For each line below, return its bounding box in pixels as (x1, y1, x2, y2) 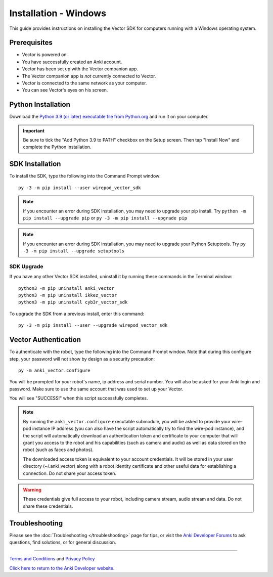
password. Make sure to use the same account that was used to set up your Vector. (9, 386, 184, 392)
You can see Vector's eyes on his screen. (22, 87, 108, 93)
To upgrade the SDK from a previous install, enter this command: (9, 310, 145, 317)
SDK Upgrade (9, 263, 43, 270)
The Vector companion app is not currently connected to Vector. (22, 73, 156, 79)
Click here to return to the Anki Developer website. (9, 565, 115, 571)
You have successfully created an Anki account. (22, 59, 122, 65)
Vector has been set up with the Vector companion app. (22, 66, 139, 72)
